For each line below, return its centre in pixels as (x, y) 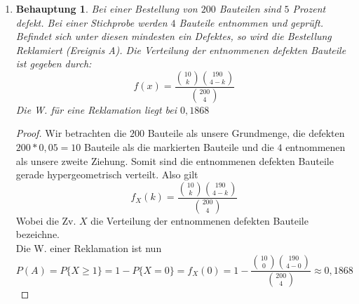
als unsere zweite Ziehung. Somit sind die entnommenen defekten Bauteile (175, 160)
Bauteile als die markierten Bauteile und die (179, 147)
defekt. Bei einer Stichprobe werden (92, 22)
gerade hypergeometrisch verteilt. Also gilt (107, 174)
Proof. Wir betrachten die (71, 133)
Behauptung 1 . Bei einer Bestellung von (107, 8)
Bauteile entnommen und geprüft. (251, 22)
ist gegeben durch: (54, 64)
